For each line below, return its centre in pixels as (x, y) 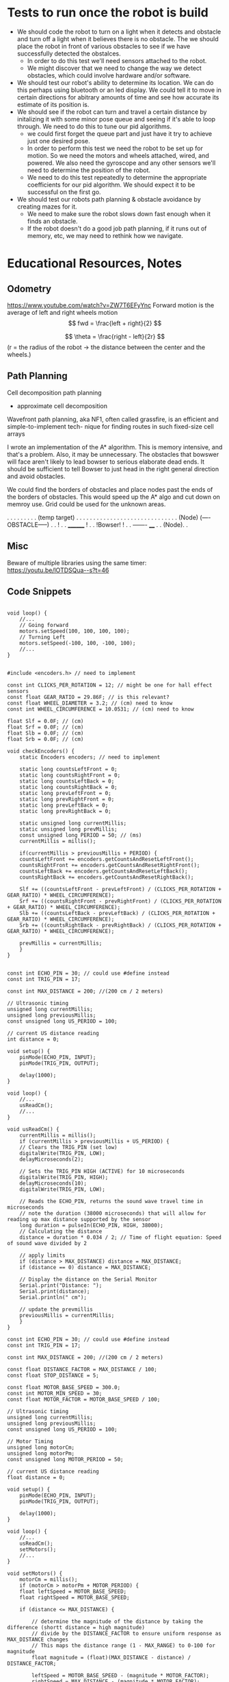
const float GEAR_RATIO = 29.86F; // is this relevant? (88, 698)
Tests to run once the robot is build (108, 13)
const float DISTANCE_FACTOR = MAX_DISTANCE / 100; (82, 1370)
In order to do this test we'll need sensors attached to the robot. (117, 60)
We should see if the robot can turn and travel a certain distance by (112, 112)
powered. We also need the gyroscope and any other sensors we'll (121, 163)
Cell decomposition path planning (54, 392)
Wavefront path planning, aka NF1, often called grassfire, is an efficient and (113, 419)
